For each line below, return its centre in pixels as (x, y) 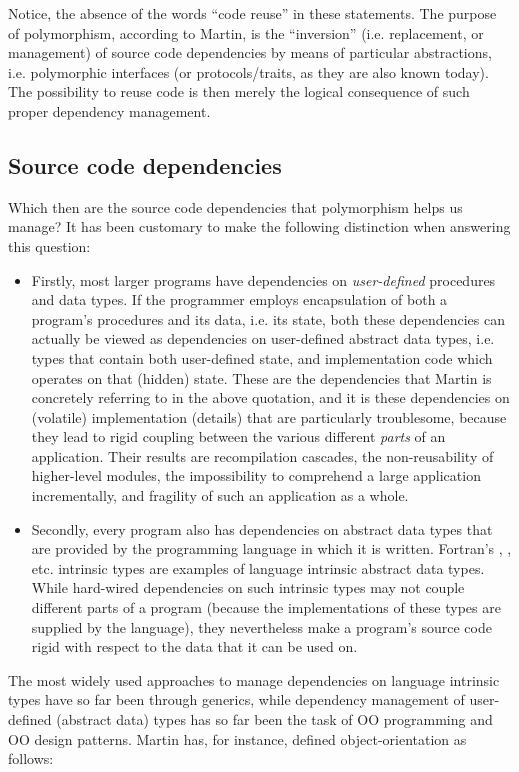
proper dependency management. (109, 110)
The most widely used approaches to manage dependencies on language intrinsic (254, 679)
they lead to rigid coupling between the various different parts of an (238, 436)
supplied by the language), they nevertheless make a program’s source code (261, 626)
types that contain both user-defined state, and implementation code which (262, 357)
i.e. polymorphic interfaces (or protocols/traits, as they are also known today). (248, 71)
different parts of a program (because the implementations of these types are (266, 607)
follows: (31, 758)
